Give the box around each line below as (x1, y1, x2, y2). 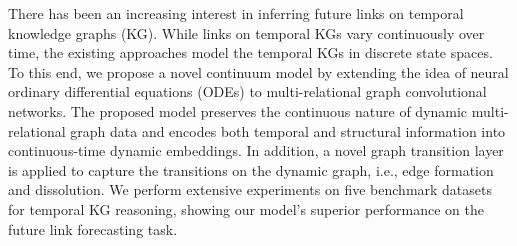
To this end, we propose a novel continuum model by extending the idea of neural (8, 61, 509, 82)
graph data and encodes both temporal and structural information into (70, 120, 506, 141)
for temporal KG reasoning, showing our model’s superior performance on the (8, 198, 484, 219)
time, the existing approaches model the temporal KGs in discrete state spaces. (8, 42, 493, 63)
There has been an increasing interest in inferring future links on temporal (8, 3, 464, 23)
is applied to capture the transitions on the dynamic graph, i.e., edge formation (8, 159, 494, 180)
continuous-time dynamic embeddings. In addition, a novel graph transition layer (8, 140, 504, 161)
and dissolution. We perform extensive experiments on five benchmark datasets (8, 179, 493, 200)
